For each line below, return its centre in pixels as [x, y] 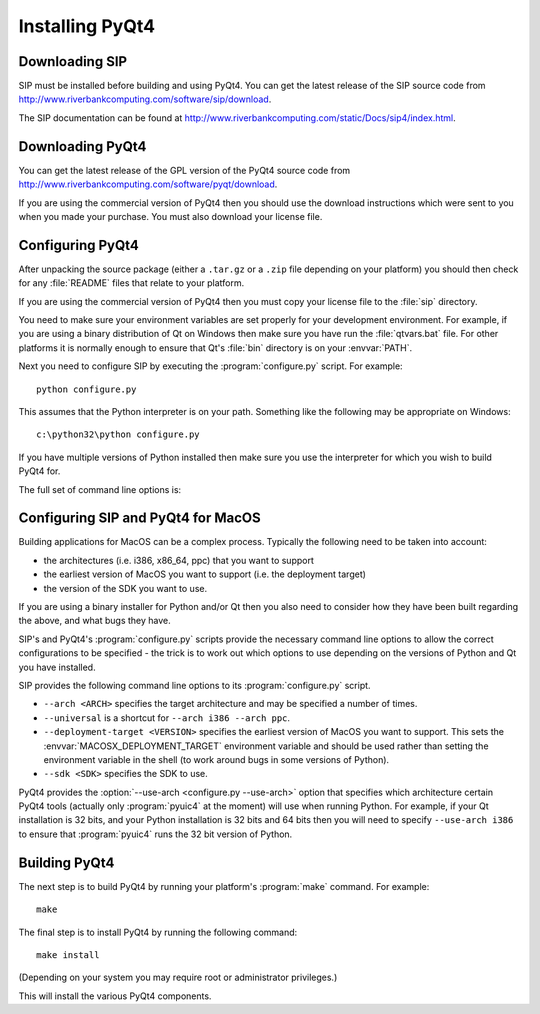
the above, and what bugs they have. [95, 621]
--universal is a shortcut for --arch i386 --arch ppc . [166, 717]
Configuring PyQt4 [79, 245]
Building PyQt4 [66, 862]
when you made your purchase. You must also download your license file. [170, 216]
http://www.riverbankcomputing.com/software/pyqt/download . [148, 184]
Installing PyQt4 [86, 26]
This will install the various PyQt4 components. [115, 996]
